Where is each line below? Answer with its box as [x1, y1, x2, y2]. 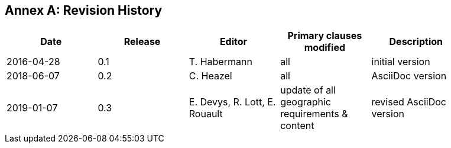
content [280, 120, 314, 132]
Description [389, 36, 443, 48]
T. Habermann [189, 56, 252, 68]
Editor [219, 36, 248, 48]
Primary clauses [287, 30, 362, 42]
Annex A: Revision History [5, 3, 163, 18]
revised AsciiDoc [371, 96, 446, 108]
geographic [280, 96, 331, 108]
